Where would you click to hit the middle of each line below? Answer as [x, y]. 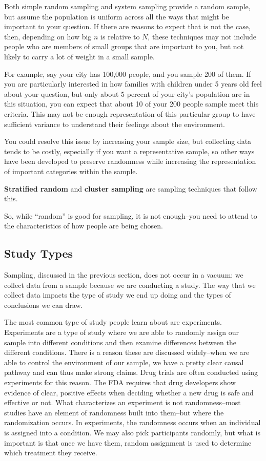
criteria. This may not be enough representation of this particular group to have [130, 113]
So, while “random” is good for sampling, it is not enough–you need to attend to [131, 215]
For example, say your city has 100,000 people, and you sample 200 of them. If [128, 74]
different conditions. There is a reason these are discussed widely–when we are [127, 352]
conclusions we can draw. [44, 305]
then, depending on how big [48, 36]
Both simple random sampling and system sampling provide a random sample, [127, 6]
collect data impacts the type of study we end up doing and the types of [118, 295]
